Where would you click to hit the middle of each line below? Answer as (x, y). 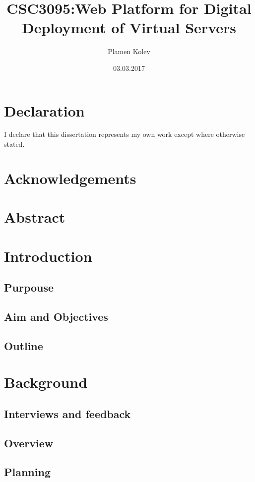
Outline (24, 345)
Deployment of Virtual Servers (129, 28)
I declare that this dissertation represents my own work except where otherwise (125, 134)
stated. (14, 144)
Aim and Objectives (56, 316)
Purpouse (29, 287)
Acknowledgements (70, 178)
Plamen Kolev (129, 51)
